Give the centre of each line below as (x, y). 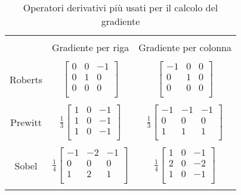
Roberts (26, 79)
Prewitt (26, 122)
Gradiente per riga (91, 47)
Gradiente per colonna (185, 47)
